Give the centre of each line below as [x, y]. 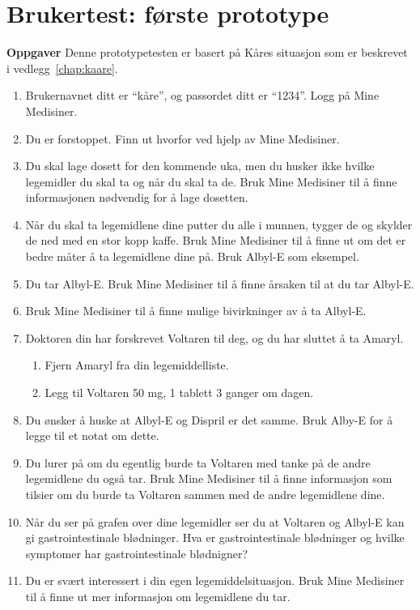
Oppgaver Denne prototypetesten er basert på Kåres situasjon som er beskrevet [207, 52]
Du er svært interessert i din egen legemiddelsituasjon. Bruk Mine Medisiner [215, 580]
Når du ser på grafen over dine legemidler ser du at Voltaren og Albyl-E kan [215, 521]
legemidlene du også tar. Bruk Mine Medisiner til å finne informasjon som [209, 478]
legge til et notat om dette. [92, 435]
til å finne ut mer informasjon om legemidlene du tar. [158, 596]
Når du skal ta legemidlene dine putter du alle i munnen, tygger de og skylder [219, 224]
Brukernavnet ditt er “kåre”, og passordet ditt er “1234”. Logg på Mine [202, 95]
